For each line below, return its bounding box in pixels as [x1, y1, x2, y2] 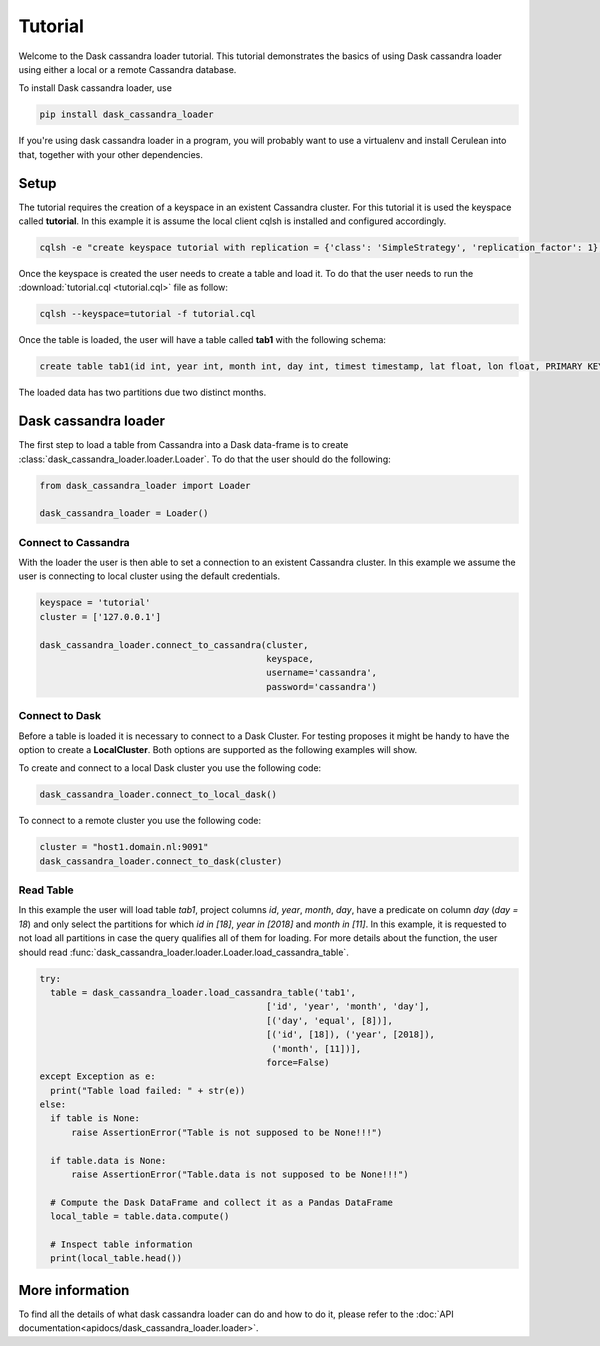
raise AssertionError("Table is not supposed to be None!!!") [71, 1126, 383, 1138]
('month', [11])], [271, 1043, 362, 1054]
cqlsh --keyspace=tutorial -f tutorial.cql [39, 308, 257, 320]
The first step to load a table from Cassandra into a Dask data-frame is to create [18, 439, 349, 451]
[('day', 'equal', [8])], [266, 1015, 394, 1026]
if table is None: [50, 1113, 140, 1124]
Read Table [18, 883, 74, 897]
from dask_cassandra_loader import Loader [39, 480, 251, 491]
